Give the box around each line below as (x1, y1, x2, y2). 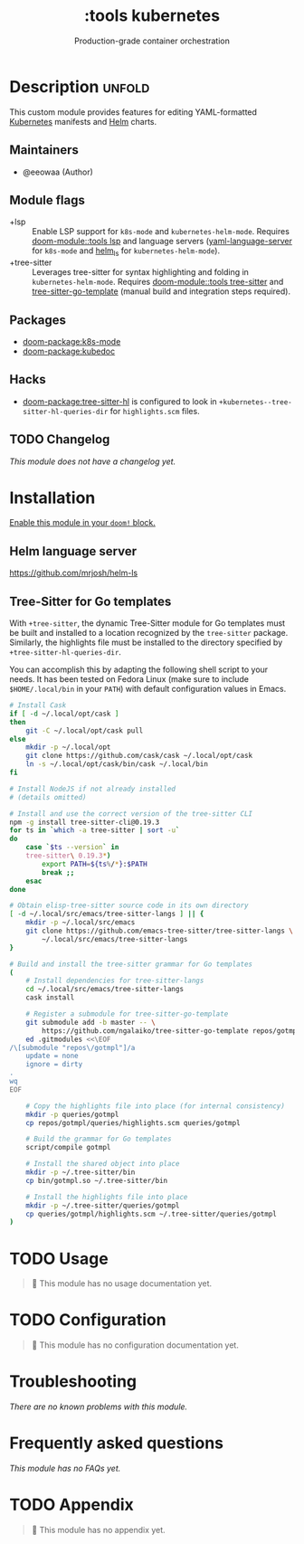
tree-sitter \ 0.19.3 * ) (25, 851, 111, 860)
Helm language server (9, 544, 138, 559)
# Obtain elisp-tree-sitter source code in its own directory (9, 901, 249, 910)
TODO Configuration (9, 1310, 166, 1331)
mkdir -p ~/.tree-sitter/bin (25, 1168, 136, 1177)
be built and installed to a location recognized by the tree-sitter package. (9, 628, 289, 639)
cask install (25, 993, 75, 1002)
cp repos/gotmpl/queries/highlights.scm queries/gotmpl (25, 1118, 242, 1127)
